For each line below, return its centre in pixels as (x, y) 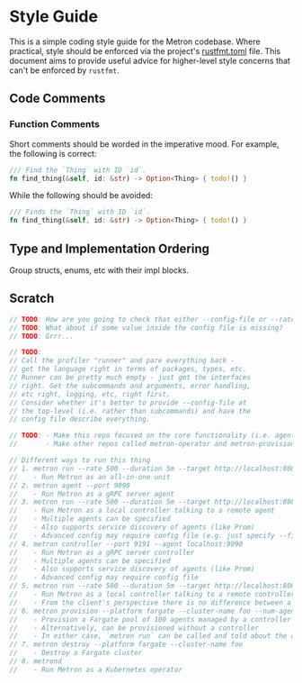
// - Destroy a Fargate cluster (76, 653)
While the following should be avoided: (81, 196)
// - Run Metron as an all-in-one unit (90, 477)
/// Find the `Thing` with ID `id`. (78, 170)
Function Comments (55, 124)
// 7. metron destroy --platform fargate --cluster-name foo (126, 645)
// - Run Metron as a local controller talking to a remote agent (142, 511)
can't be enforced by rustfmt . (64, 70)
